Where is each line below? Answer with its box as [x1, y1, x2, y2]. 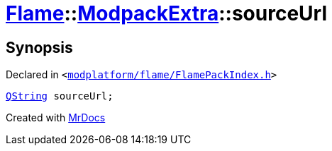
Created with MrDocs [6, 111, 106, 124]
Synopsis [6, 38, 73, 56]
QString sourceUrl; [6, 90, 114, 102]
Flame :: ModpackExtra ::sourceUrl [6, 1, 327, 25]
